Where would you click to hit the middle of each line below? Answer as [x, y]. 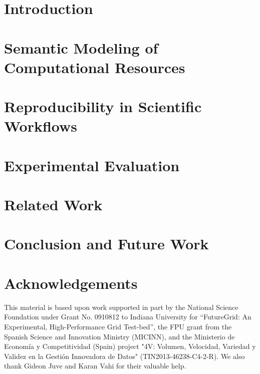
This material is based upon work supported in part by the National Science [121, 307]
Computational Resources [95, 67]
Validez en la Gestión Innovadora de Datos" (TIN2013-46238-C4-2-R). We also [124, 356]
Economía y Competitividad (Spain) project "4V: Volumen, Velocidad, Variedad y [130, 346]
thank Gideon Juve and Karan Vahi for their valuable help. [95, 366]
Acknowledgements [71, 283]
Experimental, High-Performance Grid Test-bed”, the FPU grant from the [118, 326]
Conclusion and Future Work [106, 244]
